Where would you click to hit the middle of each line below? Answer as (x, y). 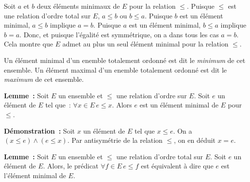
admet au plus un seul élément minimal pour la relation (145, 44)
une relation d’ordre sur (151, 95)
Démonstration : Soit (40, 130)
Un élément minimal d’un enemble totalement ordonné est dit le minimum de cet (125, 60)
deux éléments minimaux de (78, 6)
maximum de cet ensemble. (44, 79)
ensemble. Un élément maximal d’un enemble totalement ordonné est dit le (116, 69)
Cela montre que (29, 44)
